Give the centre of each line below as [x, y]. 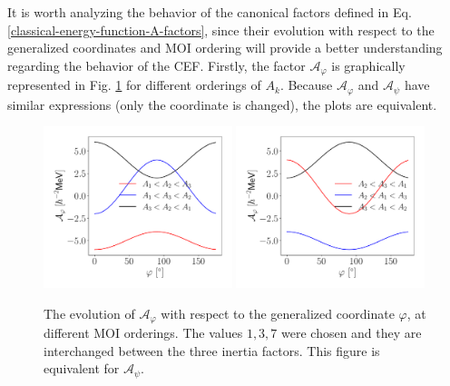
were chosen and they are [352, 333]
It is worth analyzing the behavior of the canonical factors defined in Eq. [210, 12]
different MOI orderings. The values [143, 333]
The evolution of [89, 313]
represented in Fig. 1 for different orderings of [134, 85]
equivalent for [82, 368]
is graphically [368, 65]
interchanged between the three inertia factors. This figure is [212, 350]
